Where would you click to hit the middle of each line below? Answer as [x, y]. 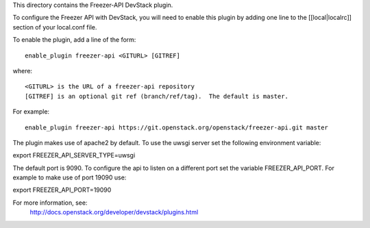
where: [23, 71]
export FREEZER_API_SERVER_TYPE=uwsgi [74, 155]
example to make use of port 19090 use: [70, 177]
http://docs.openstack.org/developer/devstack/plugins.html [114, 212]
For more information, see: [50, 203]
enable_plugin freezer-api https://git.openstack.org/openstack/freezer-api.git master [177, 127]
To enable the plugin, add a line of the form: [74, 40]
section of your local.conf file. [55, 27]
